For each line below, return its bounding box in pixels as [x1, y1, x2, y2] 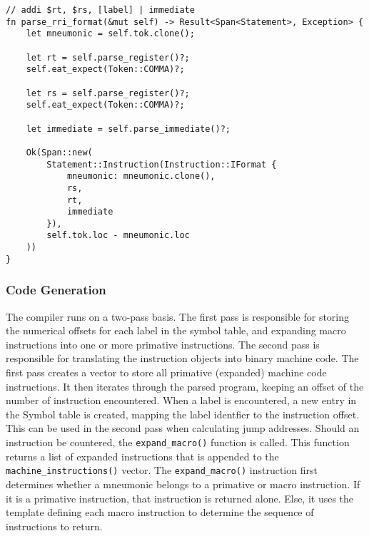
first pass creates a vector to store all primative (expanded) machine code [6, 365, 327, 380]
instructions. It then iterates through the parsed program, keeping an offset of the [6, 378, 364, 393]
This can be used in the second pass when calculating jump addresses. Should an [6, 421, 360, 435]
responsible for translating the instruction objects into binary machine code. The [6, 351, 359, 366]
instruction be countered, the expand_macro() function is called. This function [6, 435, 350, 449]
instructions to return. [6, 518, 103, 533]
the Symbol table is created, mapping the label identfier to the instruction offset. [6, 406, 360, 421]
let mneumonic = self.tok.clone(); [26, 29, 195, 39]
